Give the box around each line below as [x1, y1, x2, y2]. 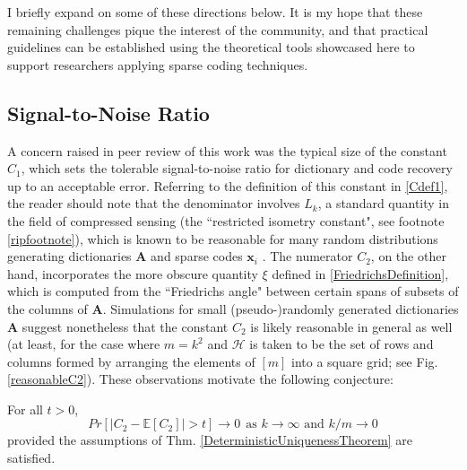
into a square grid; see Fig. [291, 352, 438, 370]
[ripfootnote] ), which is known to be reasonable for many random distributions [7, 229, 438, 248]
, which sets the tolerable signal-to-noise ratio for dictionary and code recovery [21, 159, 453, 178]
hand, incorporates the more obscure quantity [7, 264, 258, 283]
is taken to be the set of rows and [249, 335, 434, 353]
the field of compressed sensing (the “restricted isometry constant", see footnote [7, 211, 445, 230]
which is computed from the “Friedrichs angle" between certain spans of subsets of [7, 282, 459, 300]
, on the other [370, 247, 446, 265]
